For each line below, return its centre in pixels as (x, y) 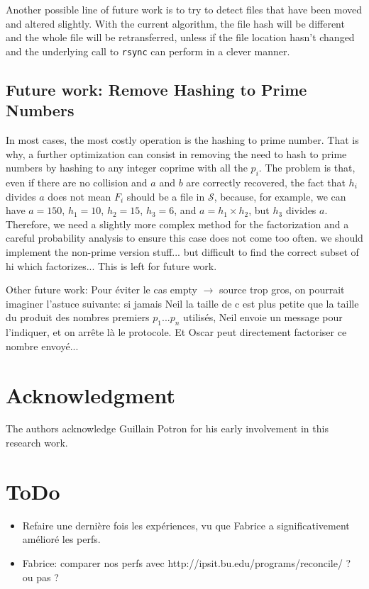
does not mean (79, 196)
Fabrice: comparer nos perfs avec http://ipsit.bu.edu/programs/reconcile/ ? (187, 562)
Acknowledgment (90, 394)
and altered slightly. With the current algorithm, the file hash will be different (175, 23)
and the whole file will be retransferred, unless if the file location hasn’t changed (180, 37)
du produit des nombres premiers (78, 317)
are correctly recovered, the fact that (266, 183)
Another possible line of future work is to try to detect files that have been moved (184, 9)
